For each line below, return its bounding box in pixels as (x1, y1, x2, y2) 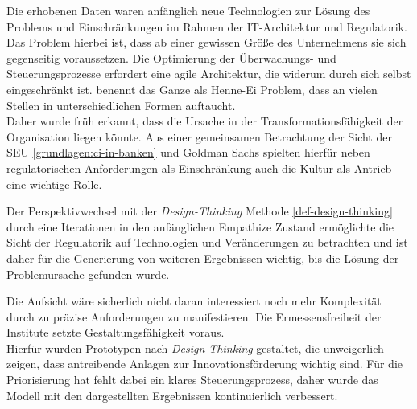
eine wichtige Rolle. (6, 175, 102, 192)
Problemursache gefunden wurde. (6, 265, 170, 282)
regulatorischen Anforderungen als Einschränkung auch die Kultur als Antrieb (6, 159, 392, 176)
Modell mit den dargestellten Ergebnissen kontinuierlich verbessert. (6, 387, 338, 403)
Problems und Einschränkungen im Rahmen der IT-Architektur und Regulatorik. (6, 18, 407, 35)
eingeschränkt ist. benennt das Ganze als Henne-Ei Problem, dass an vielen (6, 80, 378, 97)
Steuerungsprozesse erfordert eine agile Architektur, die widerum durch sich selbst (6, 65, 411, 82)
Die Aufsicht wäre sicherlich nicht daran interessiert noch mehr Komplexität (6, 292, 382, 309)
